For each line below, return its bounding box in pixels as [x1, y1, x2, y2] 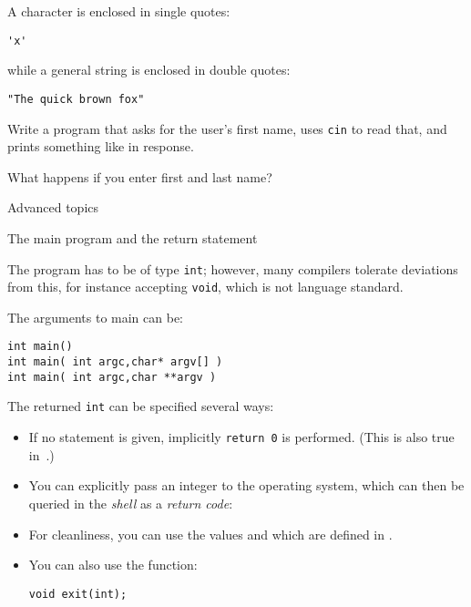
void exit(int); [28, 587, 128, 601]
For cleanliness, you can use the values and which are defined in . [28, 524, 393, 543]
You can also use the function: [28, 555, 198, 574]
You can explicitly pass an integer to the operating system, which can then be [28, 476, 465, 495]
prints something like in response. [7, 137, 194, 156]
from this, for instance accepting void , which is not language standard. [7, 277, 404, 296]
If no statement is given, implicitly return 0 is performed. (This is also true [28, 427, 455, 447]
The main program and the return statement [7, 228, 258, 247]
